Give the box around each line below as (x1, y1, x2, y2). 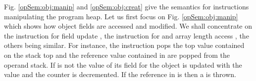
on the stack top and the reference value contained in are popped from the (4, 49, 230, 60)
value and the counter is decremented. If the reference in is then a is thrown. (4, 69, 236, 80)
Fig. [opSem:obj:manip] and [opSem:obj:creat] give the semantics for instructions (4, 1, 249, 11)
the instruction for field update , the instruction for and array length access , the (4, 30, 249, 40)
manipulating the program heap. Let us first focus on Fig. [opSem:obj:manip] (4, 11, 238, 21)
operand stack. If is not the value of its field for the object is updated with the (4, 59, 242, 70)
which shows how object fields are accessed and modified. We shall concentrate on (4, 21, 252, 31)
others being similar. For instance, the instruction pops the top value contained (4, 40, 245, 50)
